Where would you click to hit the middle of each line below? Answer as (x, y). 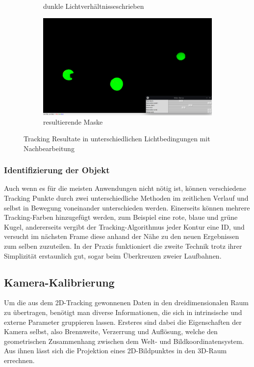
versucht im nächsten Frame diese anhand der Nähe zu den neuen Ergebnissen (122, 236)
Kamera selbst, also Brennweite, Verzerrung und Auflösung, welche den (111, 331)
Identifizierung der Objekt (57, 170)
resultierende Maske (73, 122)
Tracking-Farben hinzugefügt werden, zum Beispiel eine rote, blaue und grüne (121, 217)
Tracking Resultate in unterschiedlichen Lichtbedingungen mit (117, 138)
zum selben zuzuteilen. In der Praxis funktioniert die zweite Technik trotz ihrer (123, 246)
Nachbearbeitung (49, 148)
